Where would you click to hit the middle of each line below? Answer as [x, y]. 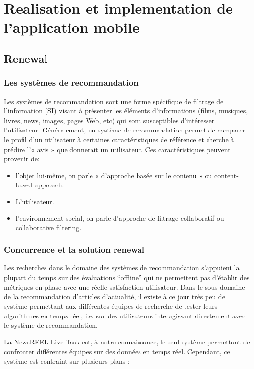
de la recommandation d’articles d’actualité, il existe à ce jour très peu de [115, 296]
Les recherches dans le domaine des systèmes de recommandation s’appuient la [122, 267]
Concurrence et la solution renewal [74, 249]
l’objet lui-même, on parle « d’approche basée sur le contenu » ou [114, 175]
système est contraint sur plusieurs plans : [67, 361]
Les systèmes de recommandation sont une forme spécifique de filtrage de [114, 101]
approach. [49, 185]
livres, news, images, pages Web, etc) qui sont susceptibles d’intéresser [109, 120]
